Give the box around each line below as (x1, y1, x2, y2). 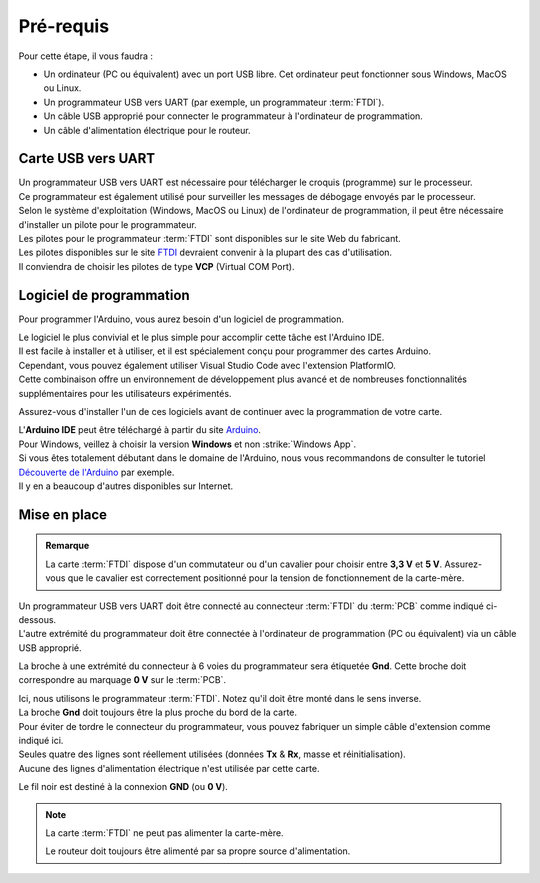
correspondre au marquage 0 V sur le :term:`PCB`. (18, 674, 227, 686)
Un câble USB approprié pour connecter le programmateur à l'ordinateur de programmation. (43, 110, 424, 122)
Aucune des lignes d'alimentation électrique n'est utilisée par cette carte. (18, 762, 320, 774)
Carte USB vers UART (18, 150, 156, 167)
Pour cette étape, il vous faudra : (18, 50, 154, 62)
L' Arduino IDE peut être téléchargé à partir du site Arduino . (18, 424, 262, 436)
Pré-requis (18, 15, 110, 37)
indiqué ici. (18, 735, 64, 747)
